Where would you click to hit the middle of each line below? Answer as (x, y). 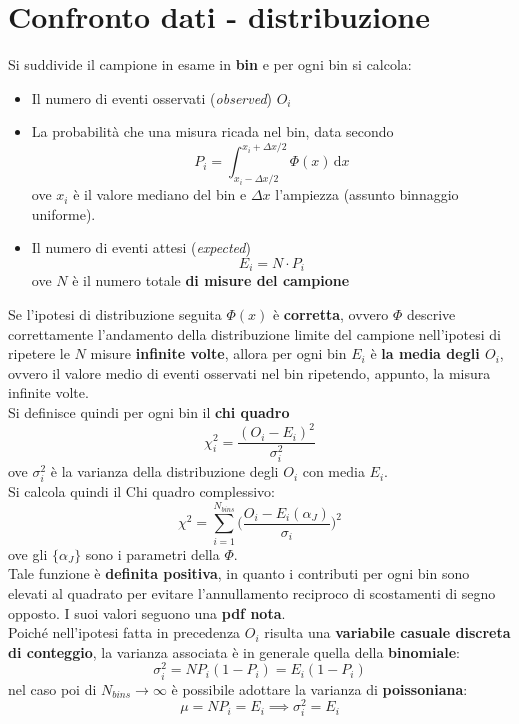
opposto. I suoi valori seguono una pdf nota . (147, 612)
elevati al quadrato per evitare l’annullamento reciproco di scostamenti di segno (252, 592)
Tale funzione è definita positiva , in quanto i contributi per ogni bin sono (239, 573)
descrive (431, 314)
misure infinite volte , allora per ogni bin (218, 353)
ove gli (28, 553)
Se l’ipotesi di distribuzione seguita (115, 314)
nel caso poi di (52, 688)
